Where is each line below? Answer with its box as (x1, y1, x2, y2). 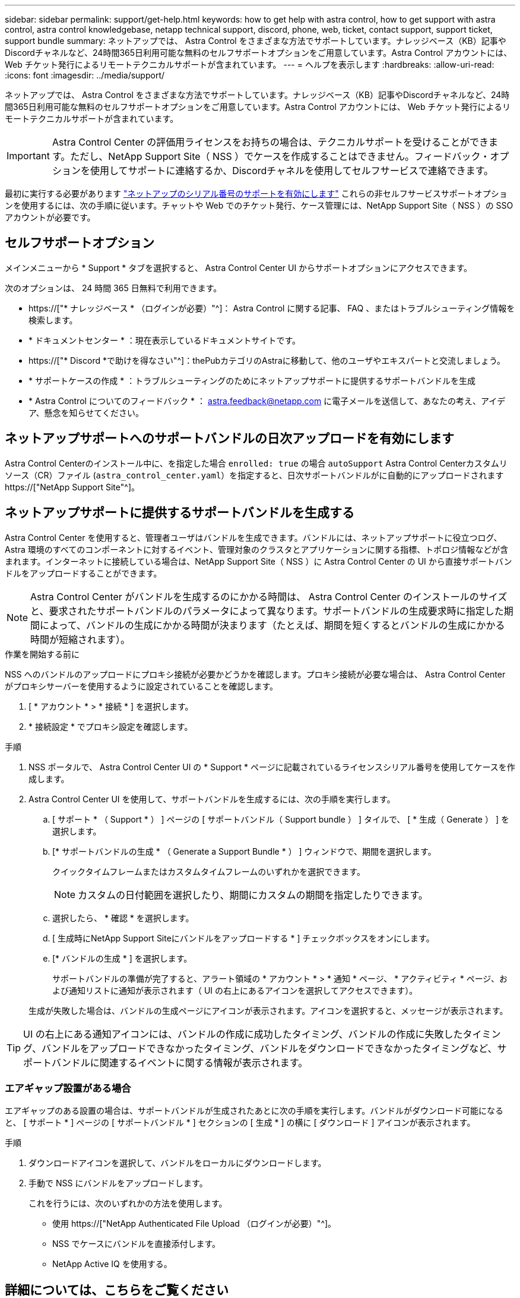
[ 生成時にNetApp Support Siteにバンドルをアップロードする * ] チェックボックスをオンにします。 (52, 932, 435, 943)
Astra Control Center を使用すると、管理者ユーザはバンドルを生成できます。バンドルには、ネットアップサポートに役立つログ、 (5, 532, 502, 543)
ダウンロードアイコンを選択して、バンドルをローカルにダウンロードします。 (28, 1158, 326, 1168)
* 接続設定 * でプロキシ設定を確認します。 (28, 721, 193, 732)
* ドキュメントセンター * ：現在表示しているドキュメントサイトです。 (28, 335, 301, 345)
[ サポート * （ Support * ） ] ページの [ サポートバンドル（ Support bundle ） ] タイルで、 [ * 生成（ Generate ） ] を (52, 814, 509, 824)
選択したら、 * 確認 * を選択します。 (52, 912, 194, 923)
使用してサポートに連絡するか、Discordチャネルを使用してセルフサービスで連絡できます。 (90, 165, 494, 177)
